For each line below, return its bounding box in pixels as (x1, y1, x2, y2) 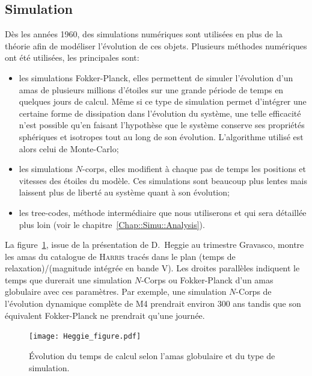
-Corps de (236, 285, 272, 298)
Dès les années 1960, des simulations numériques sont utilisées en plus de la (5, 28, 283, 40)
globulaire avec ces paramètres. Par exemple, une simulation (5, 285, 227, 298)
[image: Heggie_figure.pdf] (29, 332, 141, 341)
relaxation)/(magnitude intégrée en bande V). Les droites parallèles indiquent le (5, 262, 300, 274)
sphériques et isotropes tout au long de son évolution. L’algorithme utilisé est (19, 130, 304, 143)
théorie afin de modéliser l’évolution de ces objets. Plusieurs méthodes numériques (5, 39, 307, 52)
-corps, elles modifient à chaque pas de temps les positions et (82, 162, 306, 175)
